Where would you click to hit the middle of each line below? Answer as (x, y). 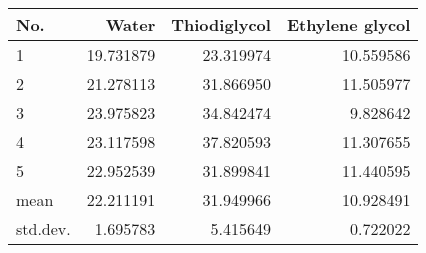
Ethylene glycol (348, 24)
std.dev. (43, 228)
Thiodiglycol (221, 24)
